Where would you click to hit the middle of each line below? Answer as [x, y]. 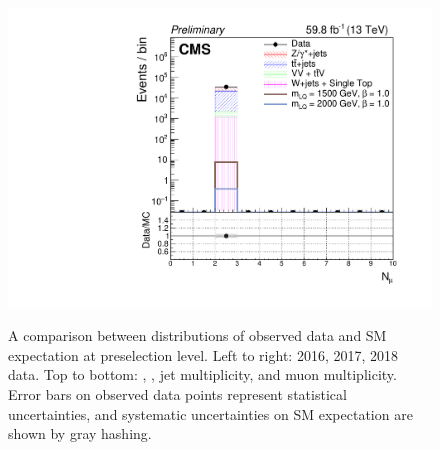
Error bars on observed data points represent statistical [177, 394]
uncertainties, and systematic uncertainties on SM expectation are [210, 413]
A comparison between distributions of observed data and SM [197, 335]
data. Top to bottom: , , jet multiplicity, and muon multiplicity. [202, 374]
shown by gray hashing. [80, 433]
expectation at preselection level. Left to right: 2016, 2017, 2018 [203, 354]
